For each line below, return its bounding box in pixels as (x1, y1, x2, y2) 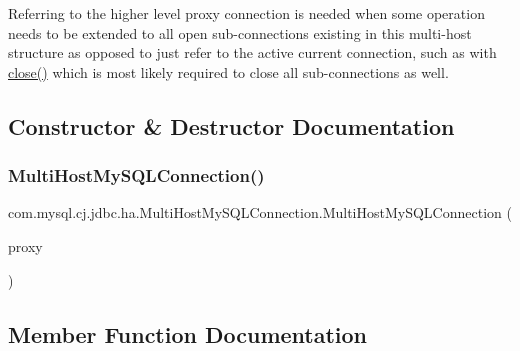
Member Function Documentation (8, 318, 368, 349)
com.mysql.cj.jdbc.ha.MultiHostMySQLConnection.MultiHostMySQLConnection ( (8, 202, 512, 223)
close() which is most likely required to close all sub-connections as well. (8, 61, 449, 82)
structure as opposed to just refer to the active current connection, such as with (8, 42, 497, 63)
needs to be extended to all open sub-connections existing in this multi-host (8, 22, 472, 43)
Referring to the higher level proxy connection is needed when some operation (8, 3, 485, 23)
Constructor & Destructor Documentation (8, 110, 455, 141)
